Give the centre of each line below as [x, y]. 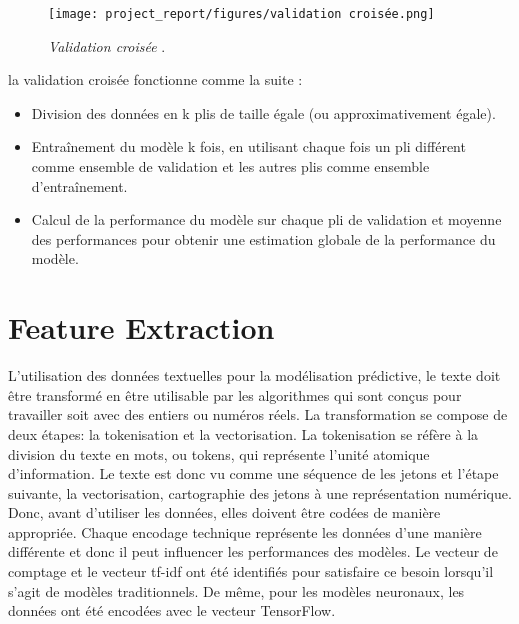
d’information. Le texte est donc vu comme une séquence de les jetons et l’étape [253, 473]
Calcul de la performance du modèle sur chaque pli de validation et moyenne [266, 219]
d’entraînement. [79, 185]
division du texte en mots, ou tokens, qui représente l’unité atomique [219, 453]
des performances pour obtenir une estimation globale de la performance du [263, 238]
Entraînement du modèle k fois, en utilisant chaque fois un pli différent [248, 146]
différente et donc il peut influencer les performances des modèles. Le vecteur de [253, 551]
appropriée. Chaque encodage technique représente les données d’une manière [245, 531]
